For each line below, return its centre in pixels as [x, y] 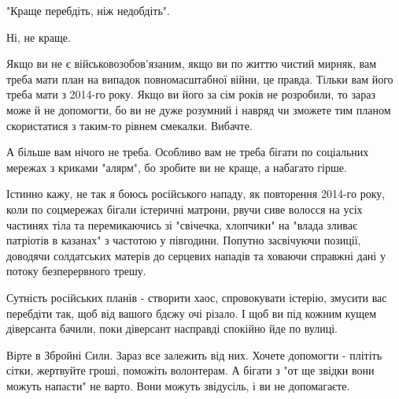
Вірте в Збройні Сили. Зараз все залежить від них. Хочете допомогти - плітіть [194, 354]
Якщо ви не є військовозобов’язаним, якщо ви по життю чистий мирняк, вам [192, 63]
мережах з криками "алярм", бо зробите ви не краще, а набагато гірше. [177, 167]
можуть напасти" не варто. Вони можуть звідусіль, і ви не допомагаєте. [178, 385]
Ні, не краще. [39, 37]
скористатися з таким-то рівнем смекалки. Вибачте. [129, 125]
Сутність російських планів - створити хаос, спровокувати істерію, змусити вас [197, 297]
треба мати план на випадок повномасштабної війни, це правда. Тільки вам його [200, 78]
